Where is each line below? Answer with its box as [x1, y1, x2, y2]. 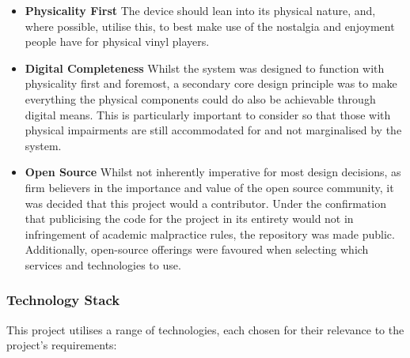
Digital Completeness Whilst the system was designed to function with [25, 59, 385, 76]
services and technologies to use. [25, 256, 181, 273]
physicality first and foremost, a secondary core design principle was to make [25, 75, 397, 92]
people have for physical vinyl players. [25, 33, 210, 50]
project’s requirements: [6, 337, 117, 353]
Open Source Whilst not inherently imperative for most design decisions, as [25, 164, 401, 180]
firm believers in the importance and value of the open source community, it [25, 179, 394, 195]
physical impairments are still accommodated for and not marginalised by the [25, 122, 402, 138]
